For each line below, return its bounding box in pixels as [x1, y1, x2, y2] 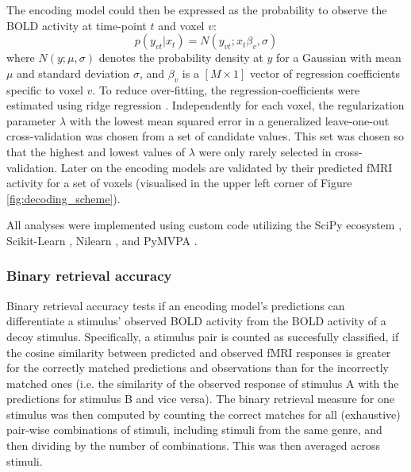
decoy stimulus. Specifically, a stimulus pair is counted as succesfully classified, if [6, 328, 399, 344]
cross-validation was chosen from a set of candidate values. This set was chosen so [6, 128, 404, 144]
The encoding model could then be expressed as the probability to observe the [6, 2, 387, 17]
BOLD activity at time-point [6, 17, 147, 33]
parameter [6, 112, 56, 129]
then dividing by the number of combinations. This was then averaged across [6, 437, 381, 454]
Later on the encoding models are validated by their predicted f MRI [60, 159, 393, 175]
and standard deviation [17, 64, 130, 81]
